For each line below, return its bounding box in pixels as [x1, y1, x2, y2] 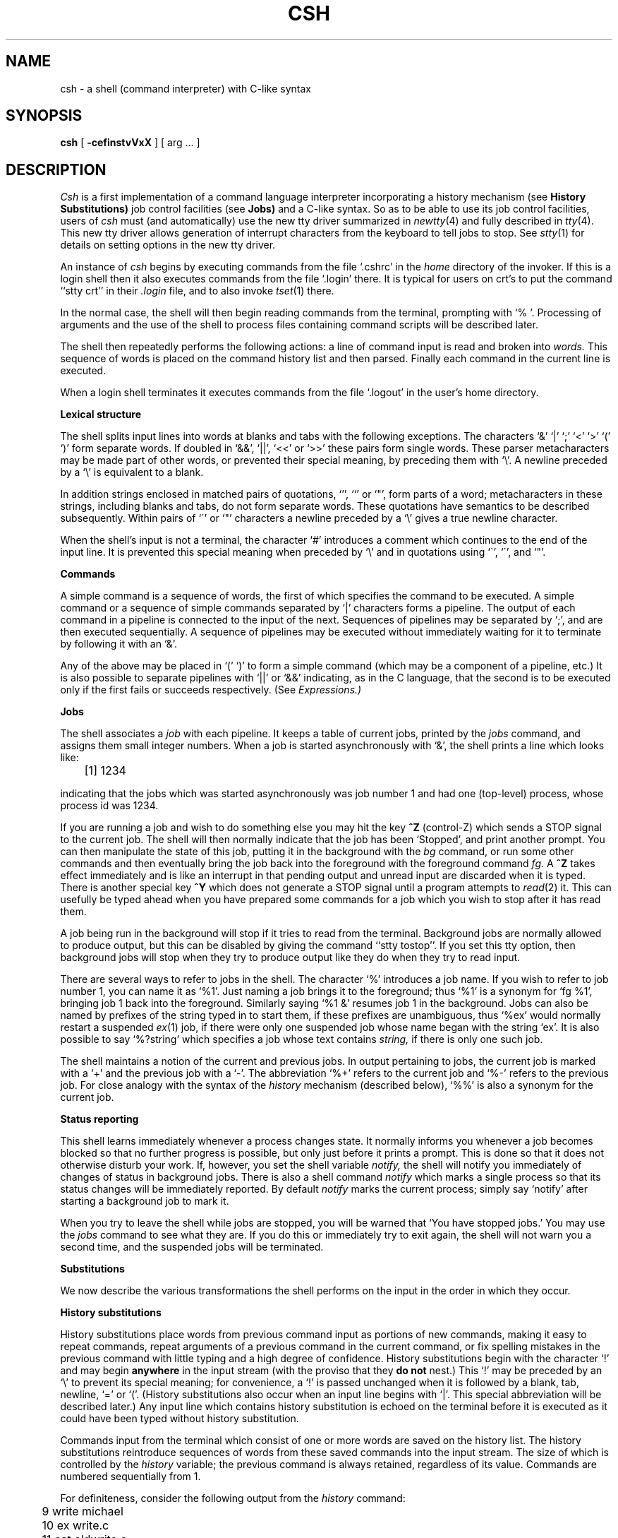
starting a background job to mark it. [60, 1195, 229, 1208]
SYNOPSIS [6, 107, 83, 125]
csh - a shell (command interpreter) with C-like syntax [60, 82, 311, 95]
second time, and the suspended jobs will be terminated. [60, 1241, 324, 1253]
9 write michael [42, 1504, 123, 1519]
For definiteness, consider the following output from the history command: [60, 1492, 406, 1505]
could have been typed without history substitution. [60, 1412, 299, 1425]
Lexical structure [60, 408, 142, 421]
